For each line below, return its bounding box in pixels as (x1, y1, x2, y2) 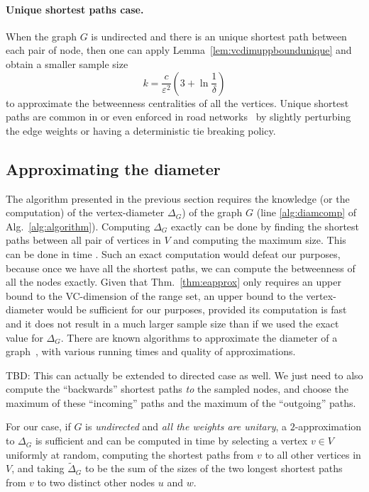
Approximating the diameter (6, 157, 221, 179)
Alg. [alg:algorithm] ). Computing (6, 218, 150, 233)
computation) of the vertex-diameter (6, 205, 165, 220)
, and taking (11, 461, 65, 476)
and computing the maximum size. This (173, 233, 346, 247)
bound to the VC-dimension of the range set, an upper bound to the (6, 288, 303, 303)
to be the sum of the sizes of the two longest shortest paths (84, 461, 343, 476)
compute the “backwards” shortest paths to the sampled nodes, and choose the (6, 381, 348, 396)
